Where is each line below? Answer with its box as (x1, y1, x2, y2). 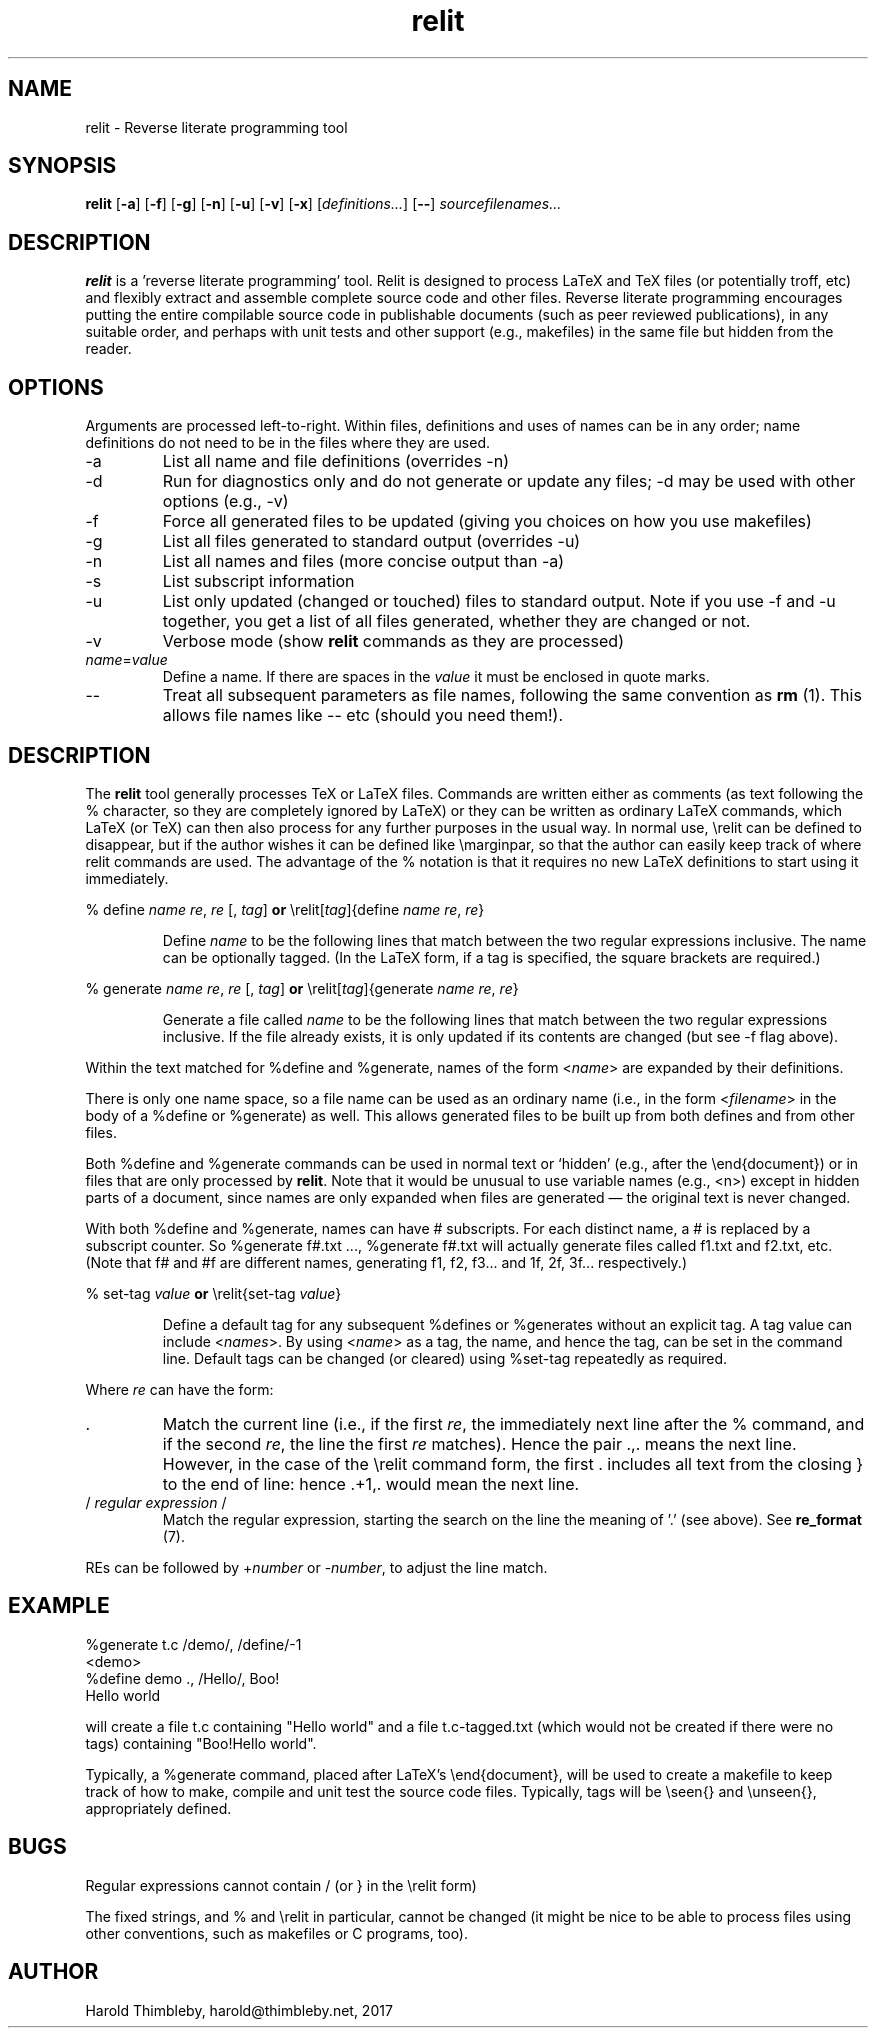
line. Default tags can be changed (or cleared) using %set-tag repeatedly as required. (162, 1349, 728, 1367)
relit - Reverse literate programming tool (85, 118, 348, 136)
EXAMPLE (8, 1593, 110, 1619)
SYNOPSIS (8, 153, 117, 179)
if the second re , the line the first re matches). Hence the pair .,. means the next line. (162, 1433, 797, 1454)
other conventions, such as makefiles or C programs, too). (85, 1924, 469, 1942)
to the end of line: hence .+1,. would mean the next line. (162, 1473, 580, 1494)
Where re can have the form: (85, 1380, 274, 1398)
